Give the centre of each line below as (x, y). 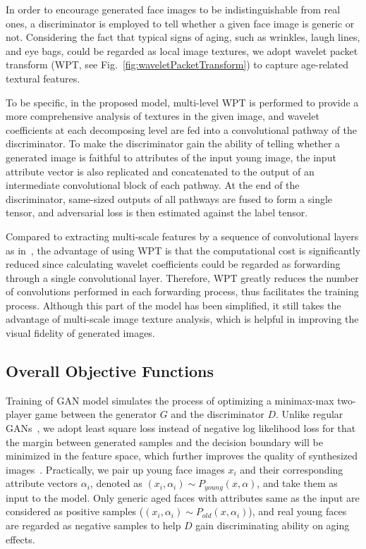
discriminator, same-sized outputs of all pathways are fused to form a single (169, 198)
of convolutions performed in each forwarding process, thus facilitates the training (182, 291)
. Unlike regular (309, 414)
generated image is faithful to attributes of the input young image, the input (171, 157)
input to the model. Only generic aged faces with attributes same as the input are (183, 497)
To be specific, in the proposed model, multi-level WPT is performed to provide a (182, 102)
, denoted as (116, 483)
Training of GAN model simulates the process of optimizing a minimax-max (170, 400)
